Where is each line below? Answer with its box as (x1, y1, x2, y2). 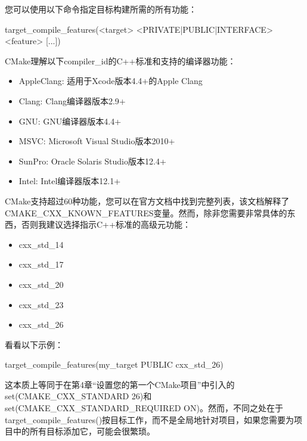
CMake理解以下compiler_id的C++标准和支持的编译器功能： (5, 54, 236, 67)
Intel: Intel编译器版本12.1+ (18, 175, 121, 187)
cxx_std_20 (18, 278, 64, 290)
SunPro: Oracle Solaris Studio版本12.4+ (18, 154, 166, 167)
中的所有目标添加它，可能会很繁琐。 (13, 425, 155, 437)
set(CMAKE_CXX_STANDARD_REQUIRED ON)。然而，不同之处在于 (5, 402, 283, 414)
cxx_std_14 (18, 238, 64, 250)
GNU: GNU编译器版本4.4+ (18, 114, 122, 127)
